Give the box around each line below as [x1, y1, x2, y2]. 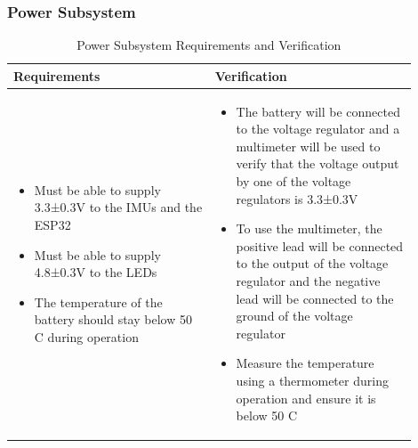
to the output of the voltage [236, 254, 389, 273]
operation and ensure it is [236, 388, 376, 407]
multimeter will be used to [236, 136, 381, 155]
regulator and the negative [236, 272, 381, 289]
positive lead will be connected [236, 236, 404, 255]
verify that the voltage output [236, 154, 399, 173]
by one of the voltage [236, 172, 351, 191]
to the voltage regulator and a [236, 119, 400, 138]
